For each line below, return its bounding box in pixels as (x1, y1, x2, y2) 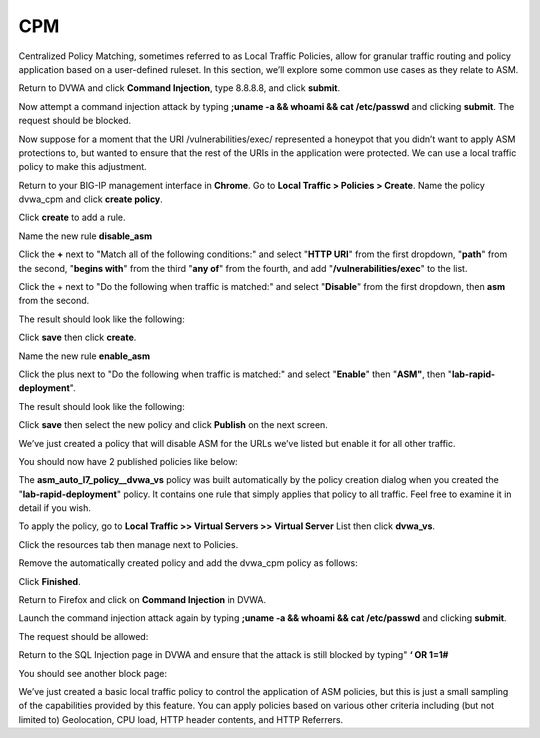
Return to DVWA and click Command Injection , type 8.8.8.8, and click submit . (18, 82, 341, 94)
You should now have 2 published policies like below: (18, 455, 239, 467)
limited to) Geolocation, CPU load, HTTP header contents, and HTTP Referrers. (18, 713, 344, 725)
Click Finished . (18, 575, 81, 587)
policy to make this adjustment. (18, 161, 147, 173)
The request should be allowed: (18, 630, 149, 642)
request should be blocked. (18, 115, 132, 127)
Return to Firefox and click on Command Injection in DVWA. (18, 594, 267, 606)
